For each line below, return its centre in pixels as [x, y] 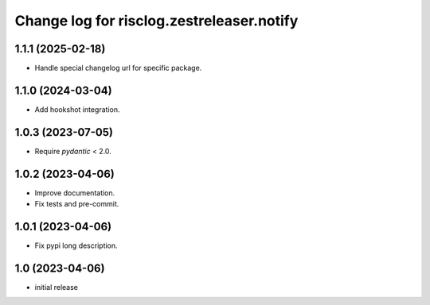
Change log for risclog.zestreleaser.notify [156, 21]
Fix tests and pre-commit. [77, 204]
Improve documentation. [75, 193]
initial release [57, 287]
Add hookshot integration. [77, 109]
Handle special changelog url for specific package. [118, 68]
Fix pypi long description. [76, 245]
